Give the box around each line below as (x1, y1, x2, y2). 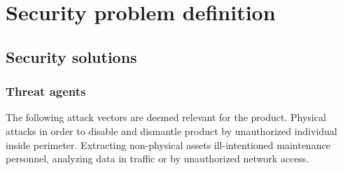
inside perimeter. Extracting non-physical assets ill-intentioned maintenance (6, 137, 330, 152)
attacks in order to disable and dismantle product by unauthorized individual (6, 123, 337, 138)
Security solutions (6, 45, 137, 67)
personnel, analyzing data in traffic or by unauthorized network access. (6, 151, 309, 166)
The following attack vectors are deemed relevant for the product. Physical (6, 110, 326, 125)
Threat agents (6, 83, 86, 100)
